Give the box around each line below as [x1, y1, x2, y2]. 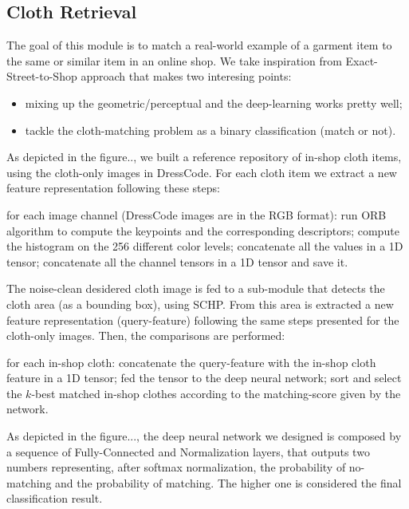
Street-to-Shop [6, 68, 77, 85]
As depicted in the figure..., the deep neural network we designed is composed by [6, 428, 402, 444]
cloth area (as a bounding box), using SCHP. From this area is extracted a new [6, 295, 394, 312]
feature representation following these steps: [6, 180, 220, 196]
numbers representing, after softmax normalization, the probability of [6, 459, 346, 475]
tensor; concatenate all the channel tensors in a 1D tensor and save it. [6, 253, 348, 270]
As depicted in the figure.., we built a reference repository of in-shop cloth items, [6, 148, 402, 165]
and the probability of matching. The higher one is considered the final [55, 474, 402, 491]
